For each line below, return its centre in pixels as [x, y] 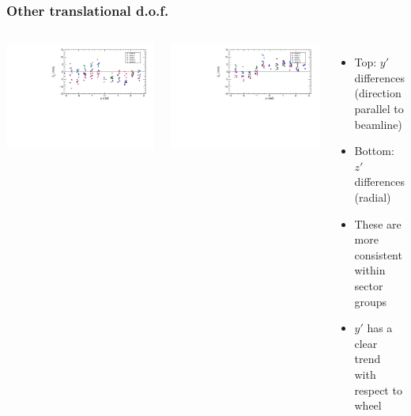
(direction [378, 93]
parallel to [379, 108]
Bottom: [374, 151]
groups [371, 301]
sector [369, 285]
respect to [378, 390]
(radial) [373, 197]
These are [378, 223]
